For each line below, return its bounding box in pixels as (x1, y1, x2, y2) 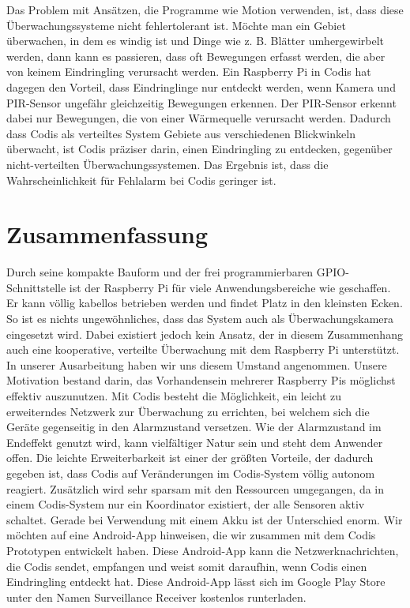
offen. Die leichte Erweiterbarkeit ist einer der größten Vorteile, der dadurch (6, 449, 374, 466)
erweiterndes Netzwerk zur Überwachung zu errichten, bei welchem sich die (6, 403, 370, 419)
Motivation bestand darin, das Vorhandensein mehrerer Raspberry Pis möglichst (6, 372, 396, 388)
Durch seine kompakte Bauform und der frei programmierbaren (6, 264, 314, 280)
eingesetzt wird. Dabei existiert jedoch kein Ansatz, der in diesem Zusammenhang (6, 325, 403, 342)
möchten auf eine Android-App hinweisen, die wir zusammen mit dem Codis (6, 527, 376, 543)
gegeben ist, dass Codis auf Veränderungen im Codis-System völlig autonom (6, 464, 375, 481)
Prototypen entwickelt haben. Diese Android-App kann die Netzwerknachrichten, (6, 542, 399, 558)
